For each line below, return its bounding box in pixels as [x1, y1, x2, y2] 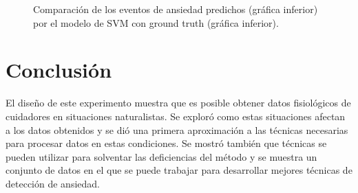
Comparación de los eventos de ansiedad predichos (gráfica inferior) [33, 2, 318, 16]
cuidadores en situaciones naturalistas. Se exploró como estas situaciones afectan [6, 109, 346, 123]
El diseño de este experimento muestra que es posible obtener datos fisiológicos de [6, 95, 351, 110]
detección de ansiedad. [6, 176, 100, 190]
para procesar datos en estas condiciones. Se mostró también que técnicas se [6, 136, 327, 150]
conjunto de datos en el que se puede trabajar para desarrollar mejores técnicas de [6, 163, 352, 177]
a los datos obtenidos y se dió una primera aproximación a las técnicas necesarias [6, 122, 348, 137]
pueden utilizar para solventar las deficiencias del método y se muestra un [6, 149, 317, 163]
